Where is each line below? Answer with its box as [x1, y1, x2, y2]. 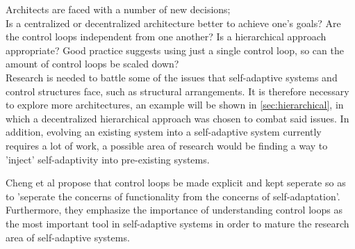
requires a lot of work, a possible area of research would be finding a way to [6, 138, 328, 152]
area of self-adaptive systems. [6, 230, 130, 244]
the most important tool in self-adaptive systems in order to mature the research [6, 216, 349, 230]
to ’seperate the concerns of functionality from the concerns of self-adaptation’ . [6, 188, 340, 203]
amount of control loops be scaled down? [6, 56, 179, 71]
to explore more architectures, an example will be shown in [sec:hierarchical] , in [6, 97, 344, 112]
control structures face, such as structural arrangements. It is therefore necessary [6, 83, 349, 98]
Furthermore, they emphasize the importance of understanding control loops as [6, 202, 342, 217]
